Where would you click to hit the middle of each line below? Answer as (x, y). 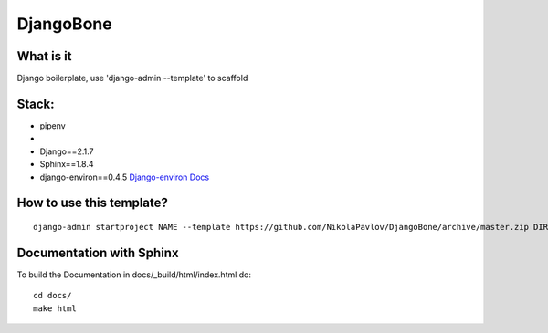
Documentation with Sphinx (98, 252)
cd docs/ (53, 296)
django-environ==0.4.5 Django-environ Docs (125, 177)
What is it (44, 56)
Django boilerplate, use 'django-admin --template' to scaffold (132, 78)
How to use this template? (93, 203)
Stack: (36, 104)
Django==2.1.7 (67, 151)
